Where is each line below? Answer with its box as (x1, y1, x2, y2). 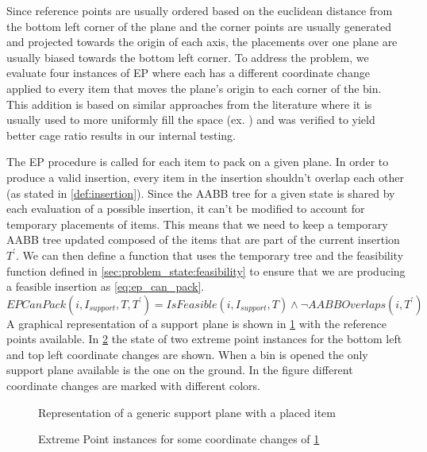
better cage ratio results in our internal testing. (6, 126, 236, 143)
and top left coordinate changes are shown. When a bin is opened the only (6, 346, 368, 362)
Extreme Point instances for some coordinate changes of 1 (38, 431, 320, 447)
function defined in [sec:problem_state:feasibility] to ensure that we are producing (6, 262, 406, 279)
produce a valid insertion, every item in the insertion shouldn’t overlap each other (6, 168, 404, 185)
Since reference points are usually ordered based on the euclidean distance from (6, 2, 393, 18)
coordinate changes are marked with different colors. (6, 377, 260, 394)
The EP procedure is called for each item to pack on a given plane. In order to (6, 153, 389, 170)
